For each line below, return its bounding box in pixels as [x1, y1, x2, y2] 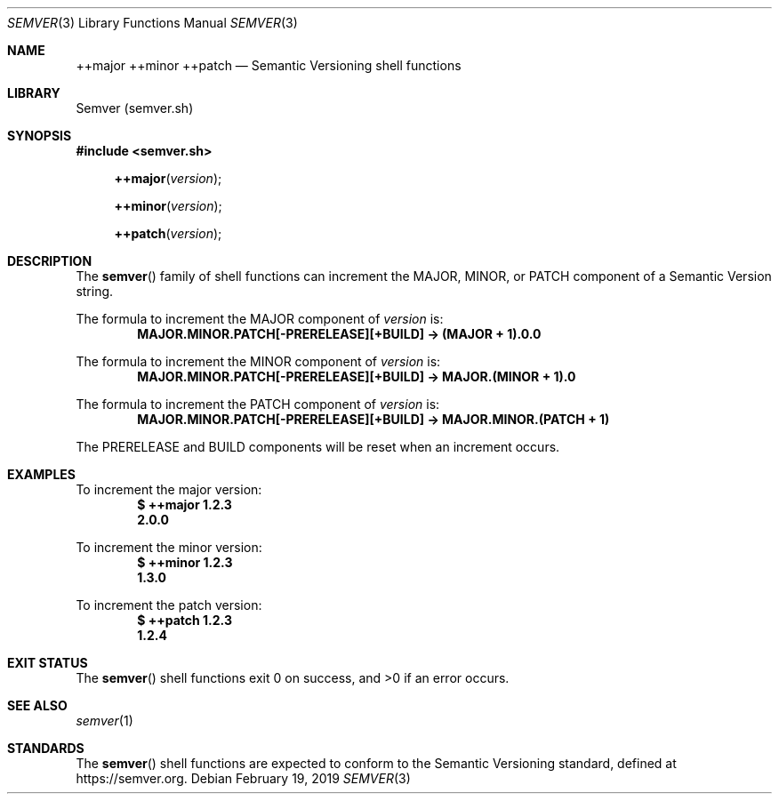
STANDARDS [7, 741, 84, 756]
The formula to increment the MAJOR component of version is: [76, 311, 444, 326]
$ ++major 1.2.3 [137, 497, 232, 512]
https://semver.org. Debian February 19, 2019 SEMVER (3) [76, 771, 411, 786]
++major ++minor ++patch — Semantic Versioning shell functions [76, 58, 462, 73]
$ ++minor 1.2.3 [137, 555, 233, 570]
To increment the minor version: [76, 540, 262, 555]
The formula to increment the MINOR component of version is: [76, 354, 441, 369]
